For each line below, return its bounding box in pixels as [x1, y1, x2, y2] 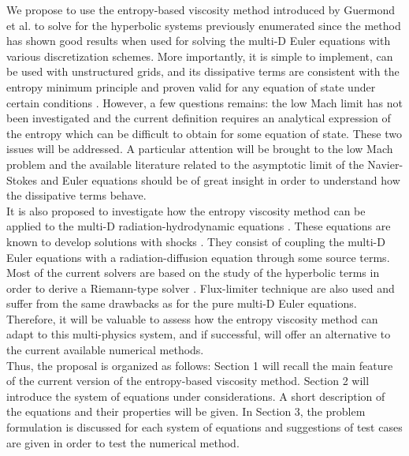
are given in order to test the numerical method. [6, 434, 240, 450]
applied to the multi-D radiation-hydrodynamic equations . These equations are [6, 218, 391, 234]
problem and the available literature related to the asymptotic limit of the [6, 155, 364, 172]
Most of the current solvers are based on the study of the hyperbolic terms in [6, 264, 380, 281]
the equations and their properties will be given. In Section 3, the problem [6, 403, 366, 420]
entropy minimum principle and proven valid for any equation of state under [6, 78, 376, 95]
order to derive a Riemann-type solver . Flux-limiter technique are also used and [6, 279, 395, 296]
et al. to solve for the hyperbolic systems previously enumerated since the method [6, 17, 401, 33]
